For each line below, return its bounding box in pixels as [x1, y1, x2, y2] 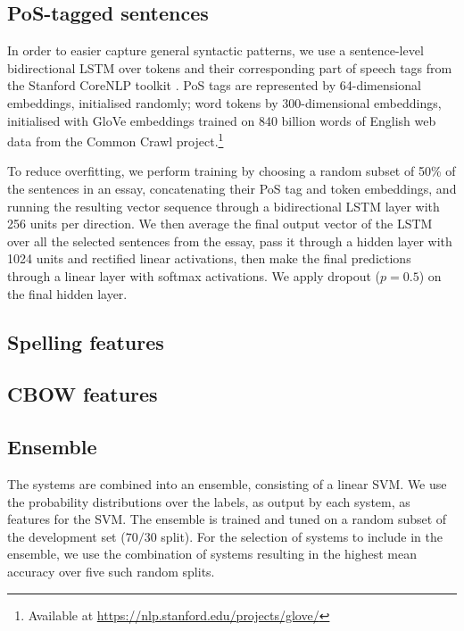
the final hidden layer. [7, 284, 128, 303]
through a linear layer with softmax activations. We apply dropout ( [7, 266, 381, 285]
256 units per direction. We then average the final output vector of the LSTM [7, 214, 433, 233]
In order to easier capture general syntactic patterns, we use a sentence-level [7, 41, 424, 60]
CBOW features [7, 380, 158, 408]
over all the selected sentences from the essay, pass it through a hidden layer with [7, 231, 452, 250]
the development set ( [7, 527, 126, 545]
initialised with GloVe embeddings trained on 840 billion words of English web [7, 111, 436, 129]
